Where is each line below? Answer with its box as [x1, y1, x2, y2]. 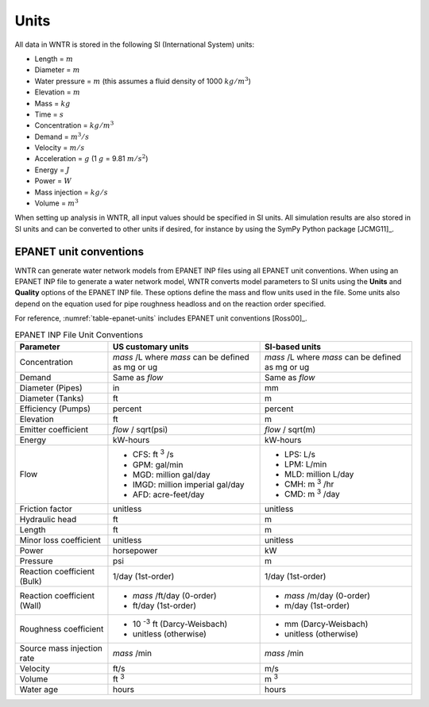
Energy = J [34, 165, 70, 175]
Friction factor [19, 503, 73, 514]
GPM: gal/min [132, 459, 184, 470]
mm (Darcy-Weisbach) [284, 618, 369, 629]
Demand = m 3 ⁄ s [34, 131, 90, 141]
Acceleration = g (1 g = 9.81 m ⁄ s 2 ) [34, 153, 149, 163]
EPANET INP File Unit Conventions [14, 329, 143, 340]
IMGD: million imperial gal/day [132, 478, 245, 490]
